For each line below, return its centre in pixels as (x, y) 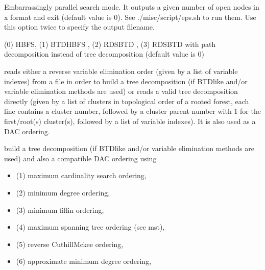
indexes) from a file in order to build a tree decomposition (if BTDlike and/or (126, 81)
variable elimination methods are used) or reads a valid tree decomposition (121, 91)
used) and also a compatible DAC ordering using (80, 158)
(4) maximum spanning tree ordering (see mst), (90, 227)
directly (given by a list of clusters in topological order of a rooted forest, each (127, 101)
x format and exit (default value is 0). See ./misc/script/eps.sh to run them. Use (130, 17)
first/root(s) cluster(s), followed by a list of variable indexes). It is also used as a (130, 121)
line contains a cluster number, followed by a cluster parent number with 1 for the (132, 111)
